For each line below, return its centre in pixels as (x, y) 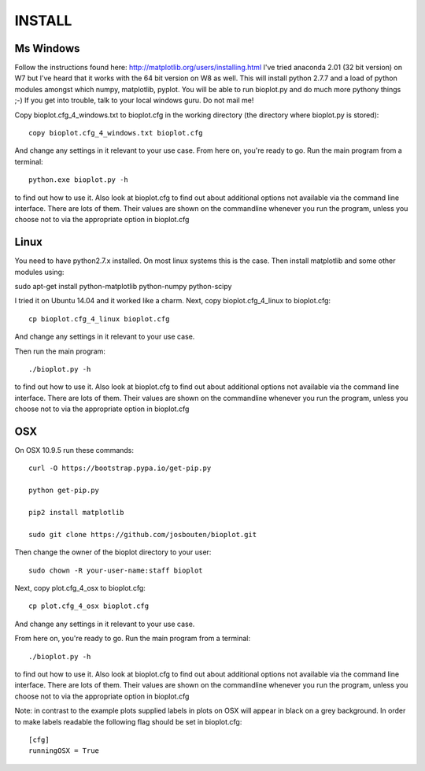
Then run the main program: (60, 351)
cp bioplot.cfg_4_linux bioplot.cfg (99, 319)
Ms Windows (47, 48)
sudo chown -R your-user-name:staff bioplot (116, 570)
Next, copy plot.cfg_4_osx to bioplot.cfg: (80, 588)
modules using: (39, 272)
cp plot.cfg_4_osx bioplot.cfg (89, 606)
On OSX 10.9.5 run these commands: (74, 450)
